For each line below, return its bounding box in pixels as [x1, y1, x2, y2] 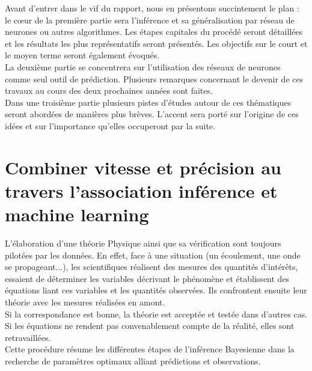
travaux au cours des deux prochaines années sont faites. [5, 84, 213, 97]
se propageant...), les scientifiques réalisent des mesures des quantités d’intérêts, [5, 260, 298, 273]
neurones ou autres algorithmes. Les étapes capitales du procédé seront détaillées [5, 25, 303, 38]
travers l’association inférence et [5, 178, 278, 203]
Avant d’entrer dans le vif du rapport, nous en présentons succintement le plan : [5, 2, 299, 14]
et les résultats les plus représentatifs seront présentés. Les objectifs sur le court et [5, 37, 308, 49]
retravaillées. [5, 331, 51, 343]
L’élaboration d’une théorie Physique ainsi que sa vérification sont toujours [5, 237, 281, 250]
